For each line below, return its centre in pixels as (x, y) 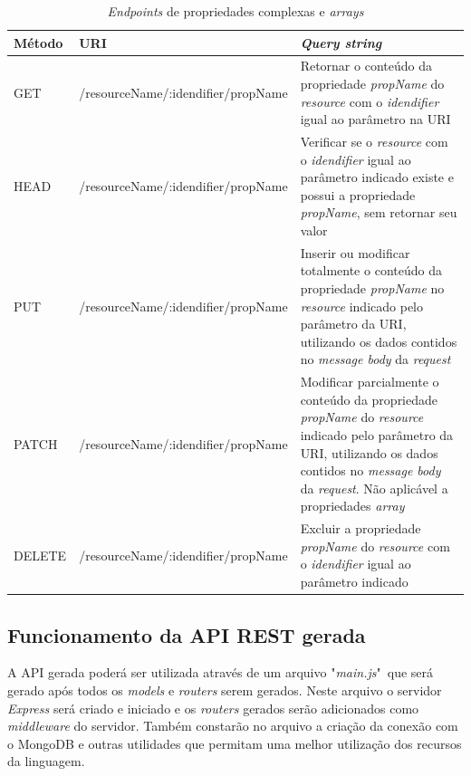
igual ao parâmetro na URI (375, 119)
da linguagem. (46, 761)
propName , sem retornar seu (379, 212)
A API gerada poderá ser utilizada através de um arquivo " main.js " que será (221, 672)
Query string (341, 42)
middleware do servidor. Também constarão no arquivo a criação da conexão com (233, 726)
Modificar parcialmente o (370, 382)
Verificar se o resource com (374, 142)
